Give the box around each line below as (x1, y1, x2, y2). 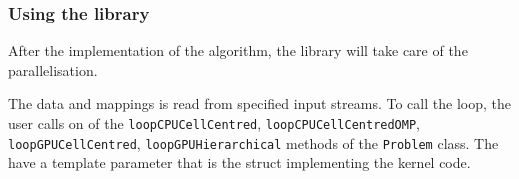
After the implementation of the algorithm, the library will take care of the (8, 40, 468, 61)
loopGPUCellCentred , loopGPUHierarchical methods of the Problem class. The (8, 132, 499, 153)
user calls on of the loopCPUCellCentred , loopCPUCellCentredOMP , (8, 113, 421, 133)
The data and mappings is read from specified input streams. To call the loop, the (8, 93, 511, 114)
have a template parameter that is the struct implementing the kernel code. (8, 152, 471, 173)
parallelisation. (8, 59, 98, 80)
